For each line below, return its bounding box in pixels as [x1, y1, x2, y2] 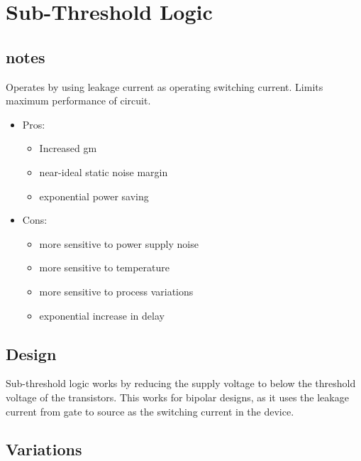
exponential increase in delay [39, 308, 165, 322]
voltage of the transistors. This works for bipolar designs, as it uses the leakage [6, 389, 349, 404]
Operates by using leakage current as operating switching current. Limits [6, 79, 323, 94]
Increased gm [39, 141, 97, 156]
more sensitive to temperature [39, 260, 170, 275]
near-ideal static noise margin [39, 164, 168, 179]
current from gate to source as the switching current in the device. [6, 403, 294, 418]
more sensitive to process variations [39, 283, 194, 298]
